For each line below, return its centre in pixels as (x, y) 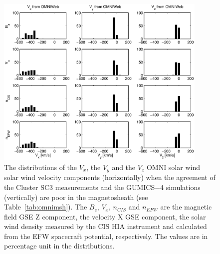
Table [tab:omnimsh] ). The (46, 207)
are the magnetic (186, 207)
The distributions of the (41, 167)
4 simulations (180, 187)
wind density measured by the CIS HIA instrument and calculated (106, 226)
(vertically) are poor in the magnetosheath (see (76, 197)
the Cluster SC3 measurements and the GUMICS (80, 187)
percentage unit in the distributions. (59, 246)
